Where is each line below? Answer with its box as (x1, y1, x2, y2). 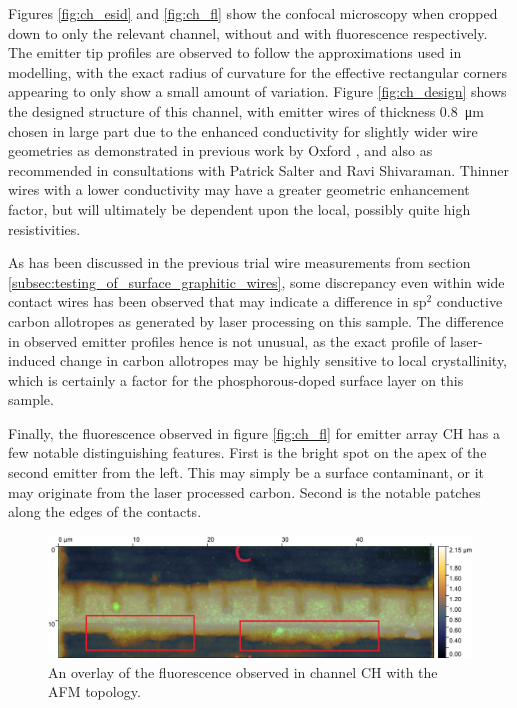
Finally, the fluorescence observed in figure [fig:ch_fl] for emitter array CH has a (8, 422, 500, 443)
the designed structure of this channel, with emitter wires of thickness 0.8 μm (8, 100, 484, 121)
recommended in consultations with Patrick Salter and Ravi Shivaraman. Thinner (8, 159, 509, 180)
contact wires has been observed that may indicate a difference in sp (8, 291, 427, 312)
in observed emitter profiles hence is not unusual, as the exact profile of (8, 330, 446, 351)
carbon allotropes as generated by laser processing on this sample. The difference (8, 310, 504, 331)
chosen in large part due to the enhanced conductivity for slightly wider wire (8, 120, 478, 141)
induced (8, 350, 56, 371)
